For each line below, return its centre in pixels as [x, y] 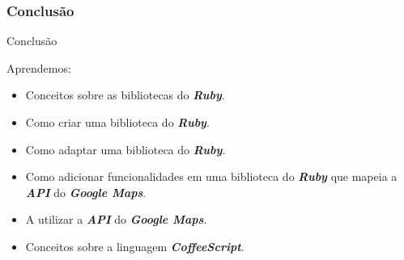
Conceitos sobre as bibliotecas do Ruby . [125, 95]
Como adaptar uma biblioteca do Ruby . [125, 149]
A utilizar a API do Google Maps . [116, 219]
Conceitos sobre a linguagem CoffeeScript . [135, 246]
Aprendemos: [39, 67]
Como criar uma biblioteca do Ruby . [117, 122]
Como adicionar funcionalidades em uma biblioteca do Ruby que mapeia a [211, 176]
